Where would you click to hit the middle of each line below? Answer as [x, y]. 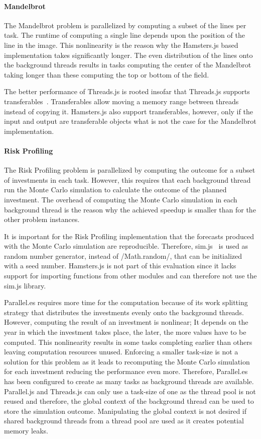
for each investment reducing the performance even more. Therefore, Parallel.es [126, 371]
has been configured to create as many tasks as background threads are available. [129, 381]
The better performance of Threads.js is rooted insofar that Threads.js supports [127, 91]
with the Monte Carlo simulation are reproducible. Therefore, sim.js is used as [126, 246]
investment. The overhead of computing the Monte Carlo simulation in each [121, 199]
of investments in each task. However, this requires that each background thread [127, 179]
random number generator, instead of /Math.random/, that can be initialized [123, 255]
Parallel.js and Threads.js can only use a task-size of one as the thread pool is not [130, 391]
